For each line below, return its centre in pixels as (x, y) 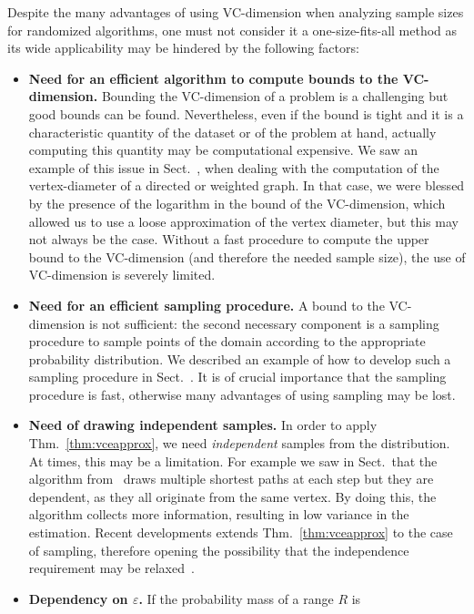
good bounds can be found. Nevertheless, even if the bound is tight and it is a (246, 113)
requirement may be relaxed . (111, 568)
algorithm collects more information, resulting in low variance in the (219, 514)
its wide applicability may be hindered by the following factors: (183, 48)
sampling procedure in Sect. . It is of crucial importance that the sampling (237, 377)
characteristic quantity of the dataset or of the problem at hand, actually (232, 132)
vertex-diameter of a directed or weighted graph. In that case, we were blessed (247, 185)
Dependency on (78, 598)
